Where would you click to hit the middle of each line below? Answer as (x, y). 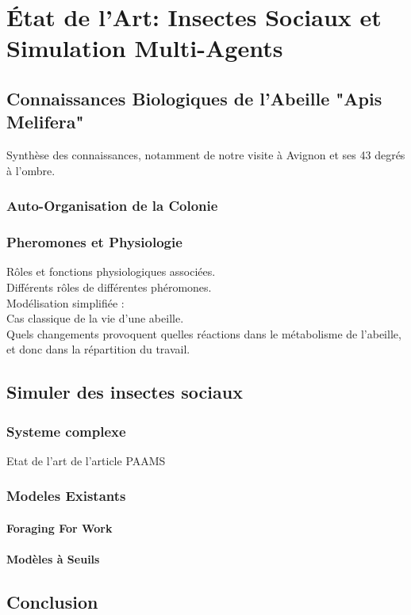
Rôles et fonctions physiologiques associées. (111, 271)
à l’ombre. (31, 170)
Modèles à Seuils (53, 559)
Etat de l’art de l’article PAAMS (86, 460)
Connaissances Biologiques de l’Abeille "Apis (194, 98)
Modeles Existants (66, 496)
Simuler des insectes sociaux (125, 392)
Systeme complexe (66, 431)
